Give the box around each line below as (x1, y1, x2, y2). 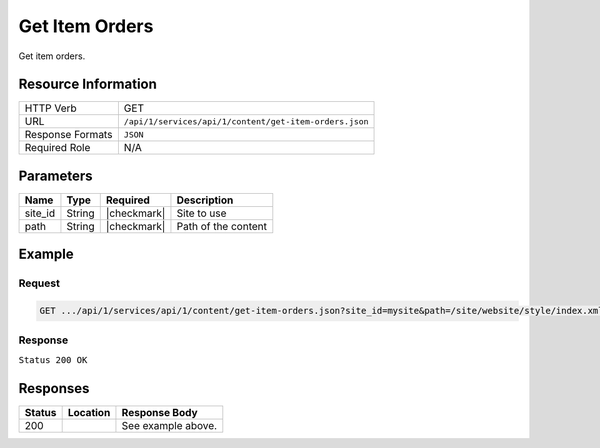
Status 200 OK (18, 354, 88, 365)
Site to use (176, 206, 227, 220)
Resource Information (18, 76, 157, 93)
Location (67, 405, 111, 419)
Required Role (24, 141, 91, 155)
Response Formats (24, 128, 113, 142)
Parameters (18, 167, 93, 184)
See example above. (121, 418, 218, 432)
